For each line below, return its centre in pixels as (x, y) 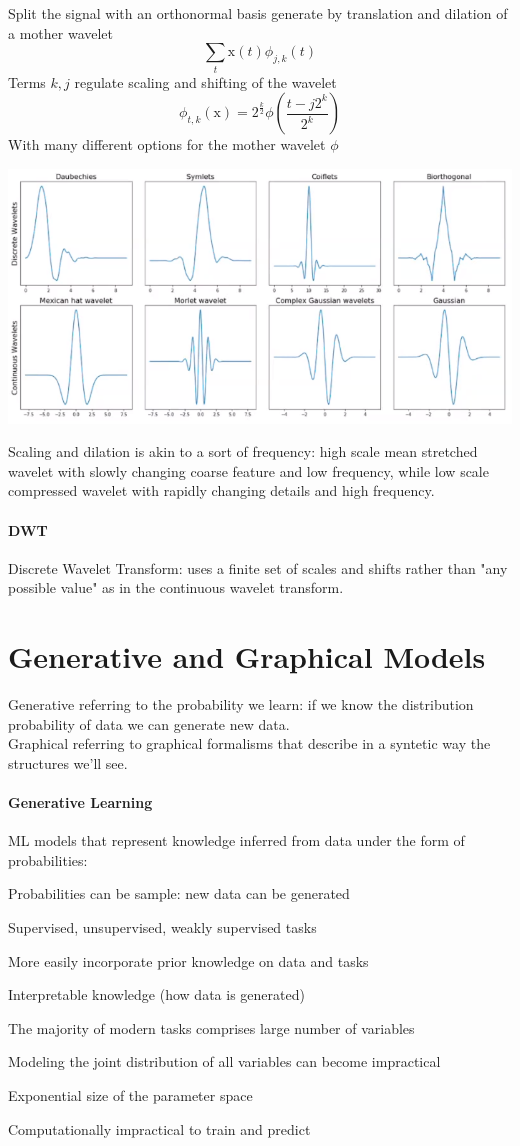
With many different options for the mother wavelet (167, 144)
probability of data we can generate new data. (149, 723)
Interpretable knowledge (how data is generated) (156, 994)
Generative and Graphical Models (247, 656)
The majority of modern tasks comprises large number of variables (211, 1027)
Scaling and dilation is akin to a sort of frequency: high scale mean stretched (243, 451)
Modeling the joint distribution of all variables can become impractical (224, 1061)
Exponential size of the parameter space (130, 1094)
